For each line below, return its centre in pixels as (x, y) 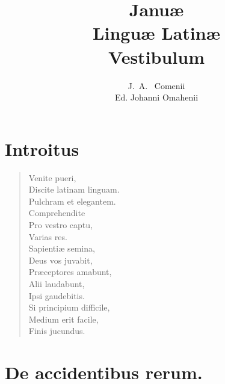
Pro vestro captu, (60, 225)
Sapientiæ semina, (62, 248)
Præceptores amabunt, (70, 272)
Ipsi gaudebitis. (57, 295)
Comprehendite (57, 213)
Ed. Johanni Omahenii (156, 97)
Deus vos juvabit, (60, 260)
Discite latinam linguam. (74, 189)
